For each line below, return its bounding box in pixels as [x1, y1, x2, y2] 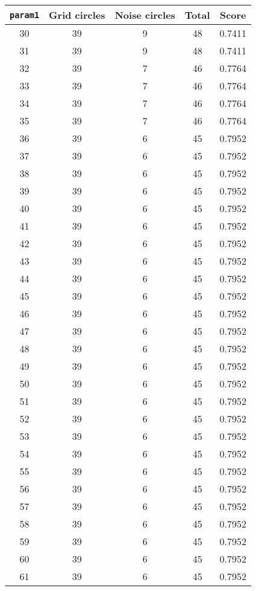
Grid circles [49, 8, 105, 22]
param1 [10, 10, 40, 20]
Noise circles [114, 8, 175, 22]
